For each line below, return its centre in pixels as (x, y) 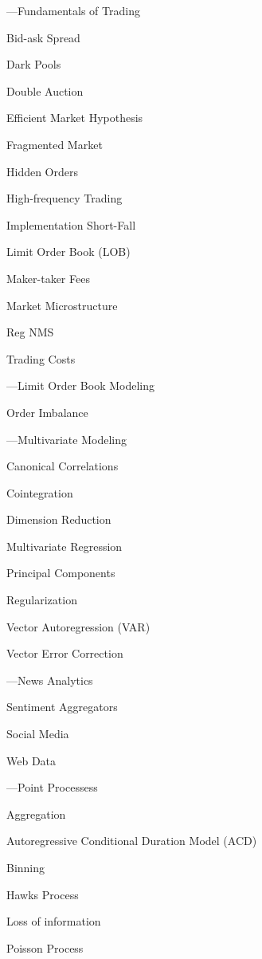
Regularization (42, 600)
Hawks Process (43, 894)
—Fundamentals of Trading (73, 10)
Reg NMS (30, 332)
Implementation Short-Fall (71, 224)
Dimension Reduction (59, 519)
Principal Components (61, 573)
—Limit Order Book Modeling (80, 385)
